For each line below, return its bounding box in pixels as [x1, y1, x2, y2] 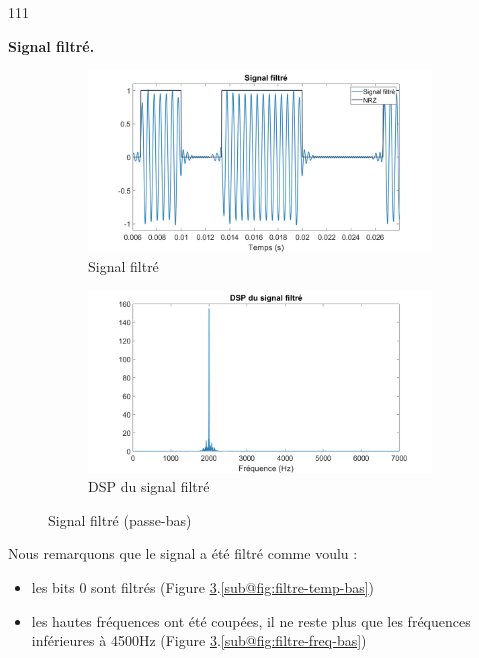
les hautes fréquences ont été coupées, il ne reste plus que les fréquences [31, 610, 471, 631]
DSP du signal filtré [88, 476, 210, 497]
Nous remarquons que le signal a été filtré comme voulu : [8, 543, 358, 564]
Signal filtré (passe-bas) [48, 509, 192, 530]
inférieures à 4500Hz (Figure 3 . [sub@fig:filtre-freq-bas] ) [31, 630, 367, 651]
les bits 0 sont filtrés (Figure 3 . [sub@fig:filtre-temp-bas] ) [31, 576, 375, 597]
